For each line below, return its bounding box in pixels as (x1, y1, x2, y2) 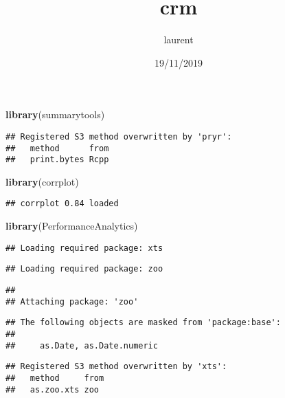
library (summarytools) (5, 107, 105, 122)
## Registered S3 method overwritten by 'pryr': (5, 131, 232, 142)
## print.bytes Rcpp (5, 155, 109, 165)
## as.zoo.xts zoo (5, 384, 100, 395)
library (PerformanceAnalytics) (5, 219, 138, 233)
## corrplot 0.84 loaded (5, 199, 119, 209)
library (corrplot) (5, 174, 79, 188)
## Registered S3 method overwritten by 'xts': (5, 362, 227, 372)
